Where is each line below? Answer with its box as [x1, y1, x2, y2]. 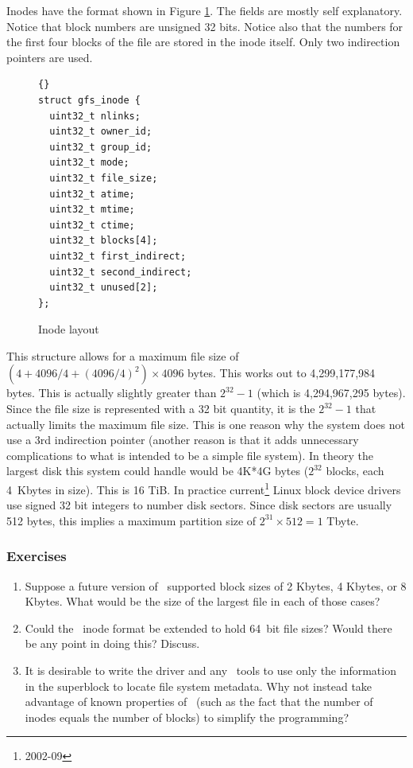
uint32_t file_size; [49, 172, 158, 184]
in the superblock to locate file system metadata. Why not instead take [25, 677, 372, 694]
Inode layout [38, 321, 99, 337]
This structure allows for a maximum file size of [6, 347, 239, 364]
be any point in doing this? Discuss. [25, 635, 200, 652]
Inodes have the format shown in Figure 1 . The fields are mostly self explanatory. [6, 2, 403, 18]
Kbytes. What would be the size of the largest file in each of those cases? [25, 593, 380, 610]
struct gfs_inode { [38, 94, 141, 106]
